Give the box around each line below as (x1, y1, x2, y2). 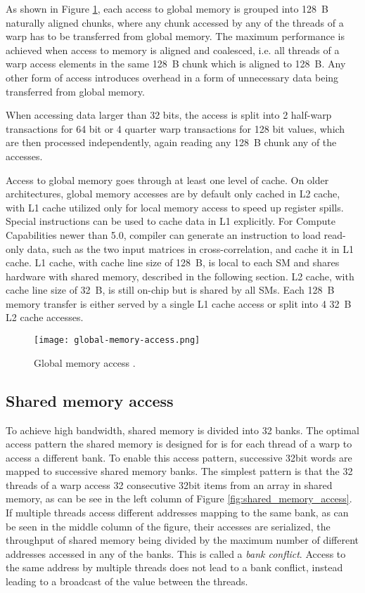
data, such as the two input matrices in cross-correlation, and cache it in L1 (27, 241, 354, 256)
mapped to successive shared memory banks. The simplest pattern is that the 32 (6, 464, 353, 478)
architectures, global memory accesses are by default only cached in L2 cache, (6, 186, 340, 201)
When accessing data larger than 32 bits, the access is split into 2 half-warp (6, 107, 332, 122)
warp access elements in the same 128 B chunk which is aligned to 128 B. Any (6, 56, 346, 71)
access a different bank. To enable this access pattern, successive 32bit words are (6, 450, 352, 464)
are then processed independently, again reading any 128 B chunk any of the (6, 135, 337, 150)
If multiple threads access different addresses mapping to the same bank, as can (6, 505, 349, 520)
